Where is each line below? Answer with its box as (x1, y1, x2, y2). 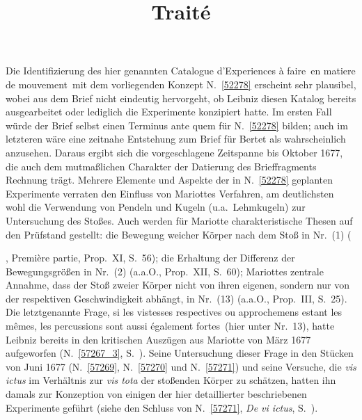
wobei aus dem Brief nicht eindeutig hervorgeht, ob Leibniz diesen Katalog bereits (6, 90, 356, 105)
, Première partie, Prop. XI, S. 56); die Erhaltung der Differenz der (6, 250, 295, 265)
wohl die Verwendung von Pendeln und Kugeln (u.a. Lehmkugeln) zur (6, 200, 306, 214)
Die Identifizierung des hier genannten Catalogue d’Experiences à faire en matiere (6, 63, 356, 78)
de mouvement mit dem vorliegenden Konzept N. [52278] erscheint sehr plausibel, (6, 76, 356, 91)
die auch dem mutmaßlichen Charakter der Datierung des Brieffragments (6, 159, 317, 173)
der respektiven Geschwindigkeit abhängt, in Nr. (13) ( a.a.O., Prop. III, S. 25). (6, 291, 347, 305)
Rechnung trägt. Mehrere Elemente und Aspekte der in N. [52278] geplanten (6, 172, 333, 187)
